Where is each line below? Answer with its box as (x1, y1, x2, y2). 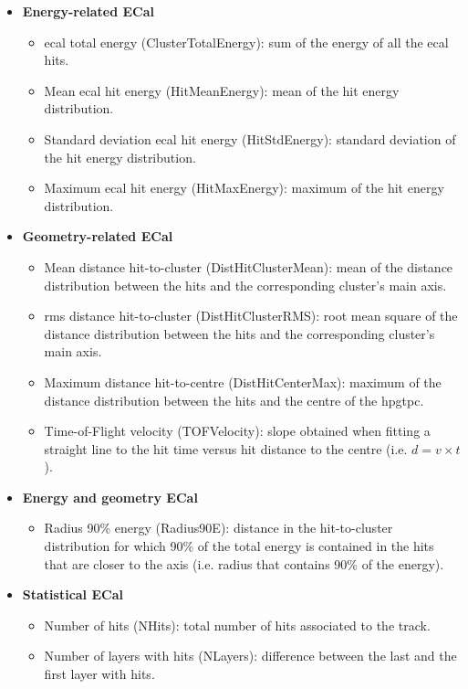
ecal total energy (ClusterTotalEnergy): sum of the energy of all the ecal (44, 32, 449, 51)
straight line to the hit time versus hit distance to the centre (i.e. (44, 439, 408, 458)
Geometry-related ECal (22, 227, 173, 246)
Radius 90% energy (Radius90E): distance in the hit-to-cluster (44, 518, 393, 537)
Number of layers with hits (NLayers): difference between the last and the (44, 646, 457, 665)
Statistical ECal (22, 585, 123, 604)
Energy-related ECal (22, 2, 155, 20)
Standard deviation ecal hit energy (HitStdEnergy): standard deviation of (44, 129, 456, 148)
